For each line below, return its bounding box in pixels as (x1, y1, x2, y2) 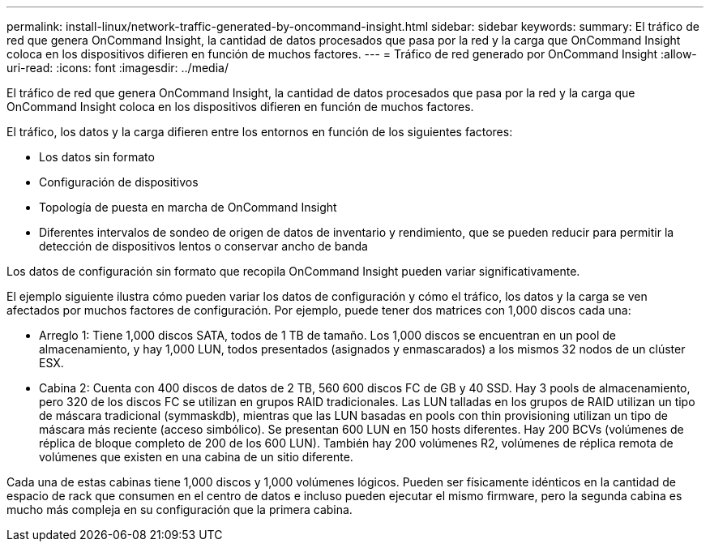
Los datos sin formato (39, 150, 155, 164)
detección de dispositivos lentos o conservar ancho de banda (39, 239, 368, 253)
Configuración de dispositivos (39, 175, 199, 189)
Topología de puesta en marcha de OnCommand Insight (39, 200, 337, 214)
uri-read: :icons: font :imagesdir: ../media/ (6, 61, 229, 75)
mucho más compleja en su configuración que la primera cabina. (6, 503, 353, 516)
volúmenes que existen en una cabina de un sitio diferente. (39, 450, 353, 464)
